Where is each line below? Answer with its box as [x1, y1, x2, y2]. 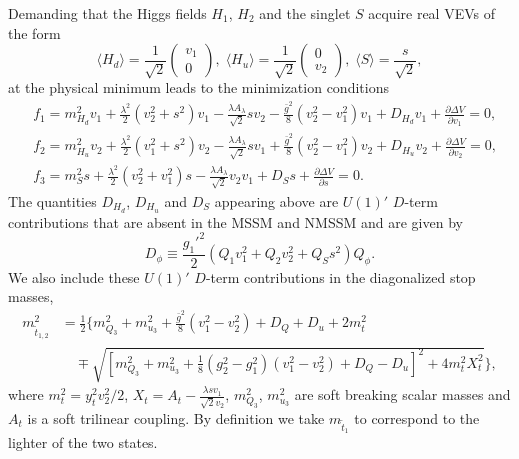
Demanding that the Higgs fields [8, 3, 207, 23]
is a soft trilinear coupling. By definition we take [27, 407, 325, 428]
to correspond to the [354, 407, 480, 428]
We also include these [8, 266, 140, 287]
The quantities [8, 190, 97, 211]
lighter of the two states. [8, 431, 158, 452]
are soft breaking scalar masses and [294, 384, 511, 405]
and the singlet [259, 3, 351, 23]
